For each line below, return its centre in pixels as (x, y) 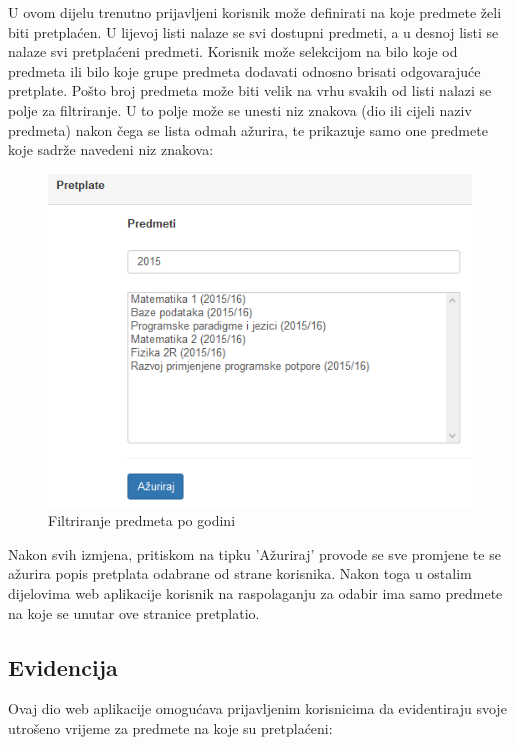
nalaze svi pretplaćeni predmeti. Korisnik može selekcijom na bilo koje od (233, 51)
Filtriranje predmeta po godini (142, 520)
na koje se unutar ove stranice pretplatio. (134, 612)
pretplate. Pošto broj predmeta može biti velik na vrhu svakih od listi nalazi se (250, 90)
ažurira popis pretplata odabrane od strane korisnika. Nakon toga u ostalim (240, 573)
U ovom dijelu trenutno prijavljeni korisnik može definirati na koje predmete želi (255, 12)
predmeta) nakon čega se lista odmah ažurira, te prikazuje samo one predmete (248, 129)
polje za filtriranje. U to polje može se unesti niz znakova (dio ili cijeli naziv (240, 109)
